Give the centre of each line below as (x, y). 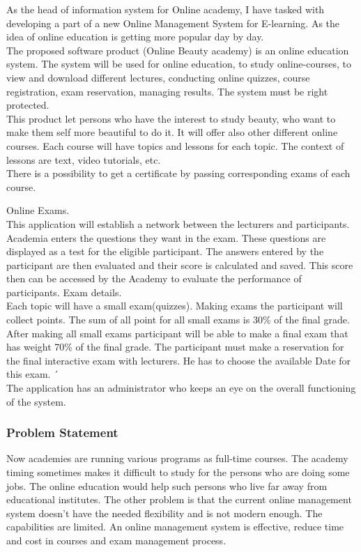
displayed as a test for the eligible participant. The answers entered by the (165, 251)
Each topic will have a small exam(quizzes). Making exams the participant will (175, 306)
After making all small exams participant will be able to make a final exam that (177, 333)
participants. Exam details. (64, 292)
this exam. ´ (33, 374)
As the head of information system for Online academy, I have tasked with (166, 9)
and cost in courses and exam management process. (116, 540)
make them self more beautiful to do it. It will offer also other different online (172, 132)
